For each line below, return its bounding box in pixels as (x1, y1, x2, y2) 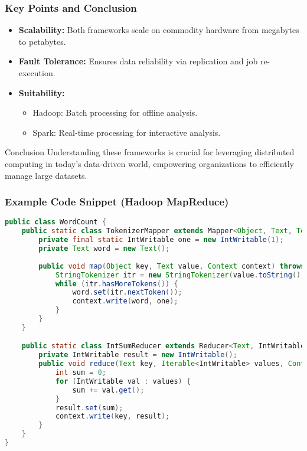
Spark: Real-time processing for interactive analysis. (32, 126, 221, 138)
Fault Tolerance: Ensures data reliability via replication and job (18, 55, 258, 67)
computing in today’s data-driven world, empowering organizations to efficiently (5, 157, 294, 169)
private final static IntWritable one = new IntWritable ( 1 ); (38, 236, 284, 244)
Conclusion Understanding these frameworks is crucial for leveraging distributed (5, 146, 295, 158)
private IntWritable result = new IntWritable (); (38, 351, 237, 360)
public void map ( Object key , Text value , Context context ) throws (38, 262, 305, 270)
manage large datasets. (5, 169, 87, 181)
